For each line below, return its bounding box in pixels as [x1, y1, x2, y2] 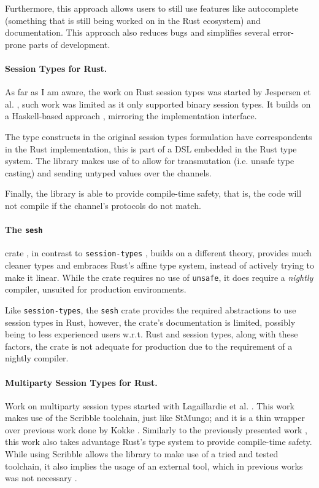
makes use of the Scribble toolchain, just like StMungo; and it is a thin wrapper [5, 411, 305, 424]
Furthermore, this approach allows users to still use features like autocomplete [5, 2, 299, 14]
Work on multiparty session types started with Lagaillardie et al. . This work [5, 399, 294, 412]
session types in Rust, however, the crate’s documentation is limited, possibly [5, 315, 296, 328]
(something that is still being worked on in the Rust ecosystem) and [5, 14, 261, 26]
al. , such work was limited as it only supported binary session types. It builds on [5, 97, 311, 110]
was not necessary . [5, 471, 77, 484]
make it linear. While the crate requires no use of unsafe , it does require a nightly [5, 270, 313, 283]
